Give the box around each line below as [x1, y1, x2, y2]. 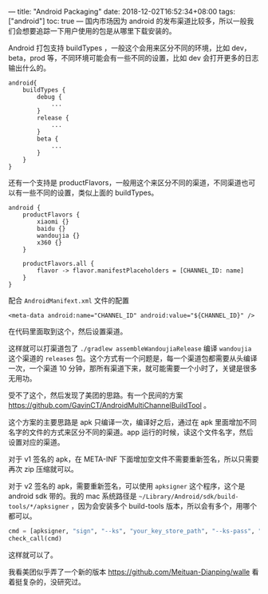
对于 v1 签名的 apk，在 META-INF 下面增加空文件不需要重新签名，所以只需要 [8, 454, 259, 464]
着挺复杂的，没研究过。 [8, 576, 85, 586]
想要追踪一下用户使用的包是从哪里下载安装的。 [22, 26, 176, 35]
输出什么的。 [8, 63, 50, 73]
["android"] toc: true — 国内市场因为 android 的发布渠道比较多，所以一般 [8, 16, 247, 26]
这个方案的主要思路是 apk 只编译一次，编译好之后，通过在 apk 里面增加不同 [8, 418, 257, 426]
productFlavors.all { [22, 259, 94, 267]
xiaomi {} [37, 218, 69, 226]
